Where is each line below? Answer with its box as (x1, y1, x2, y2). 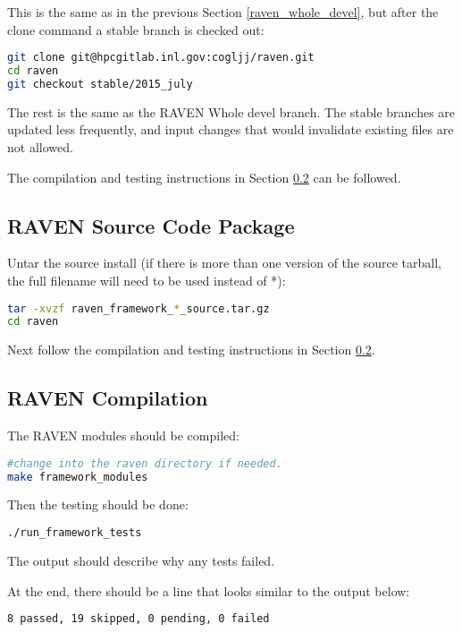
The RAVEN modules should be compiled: (7, 426, 239, 445)
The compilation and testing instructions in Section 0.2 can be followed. (7, 167, 401, 186)
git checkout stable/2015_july (7, 77, 193, 90)
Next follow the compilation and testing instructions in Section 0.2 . (7, 340, 375, 359)
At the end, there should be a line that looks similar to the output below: (7, 581, 410, 600)
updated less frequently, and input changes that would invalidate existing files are (7, 120, 454, 139)
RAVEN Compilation (7, 384, 208, 412)
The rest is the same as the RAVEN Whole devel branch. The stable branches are (7, 102, 456, 121)
